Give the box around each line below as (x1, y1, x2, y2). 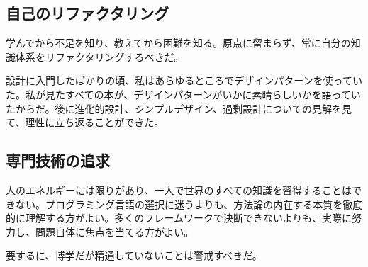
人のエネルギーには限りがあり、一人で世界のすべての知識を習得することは (6, 182, 352, 197)
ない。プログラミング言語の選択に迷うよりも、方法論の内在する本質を (15, 196, 343, 211)
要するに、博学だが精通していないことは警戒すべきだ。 (6, 248, 262, 263)
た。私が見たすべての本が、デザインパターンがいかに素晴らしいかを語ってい (6, 86, 361, 101)
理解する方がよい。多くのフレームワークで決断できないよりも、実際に (25, 210, 352, 225)
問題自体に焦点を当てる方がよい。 (35, 224, 194, 239)
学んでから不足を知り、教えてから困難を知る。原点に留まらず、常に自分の (6, 35, 351, 50)
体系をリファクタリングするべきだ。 (15, 49, 184, 64)
